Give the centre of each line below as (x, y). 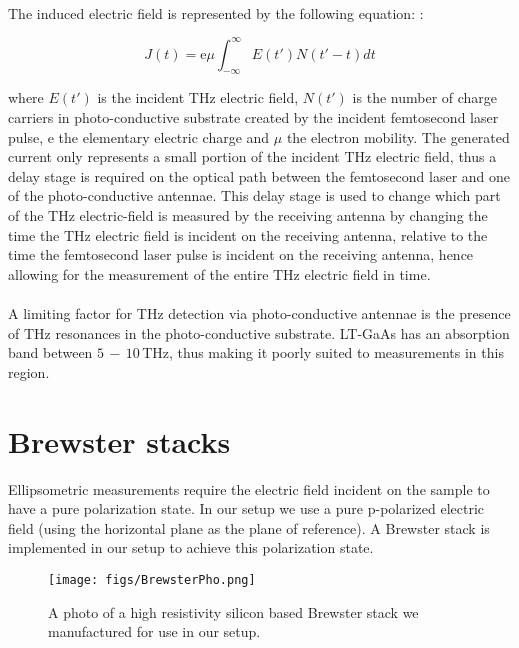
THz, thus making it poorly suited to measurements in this (323, 352)
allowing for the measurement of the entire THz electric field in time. (219, 273)
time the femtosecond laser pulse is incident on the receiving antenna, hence (241, 254)
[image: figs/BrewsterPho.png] (152, 579)
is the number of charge (425, 97)
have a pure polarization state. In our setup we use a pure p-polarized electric (246, 508)
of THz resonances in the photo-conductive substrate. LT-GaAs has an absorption (259, 332)
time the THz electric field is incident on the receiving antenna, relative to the (248, 234)
